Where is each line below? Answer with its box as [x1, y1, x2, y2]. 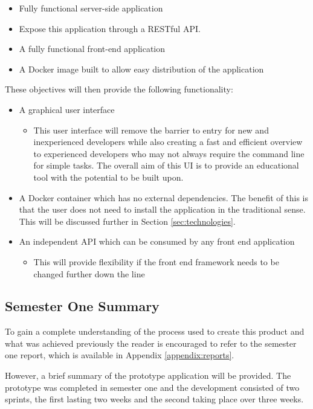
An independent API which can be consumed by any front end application [19, 235, 295, 248]
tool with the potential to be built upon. [33, 170, 184, 183]
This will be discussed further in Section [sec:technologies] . [19, 214, 236, 227]
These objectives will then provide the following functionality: [5, 83, 233, 95]
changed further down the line [33, 267, 145, 280]
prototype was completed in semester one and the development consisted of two [5, 381, 300, 393]
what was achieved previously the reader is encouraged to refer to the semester [5, 337, 297, 349]
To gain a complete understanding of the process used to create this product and [5, 325, 305, 338]
